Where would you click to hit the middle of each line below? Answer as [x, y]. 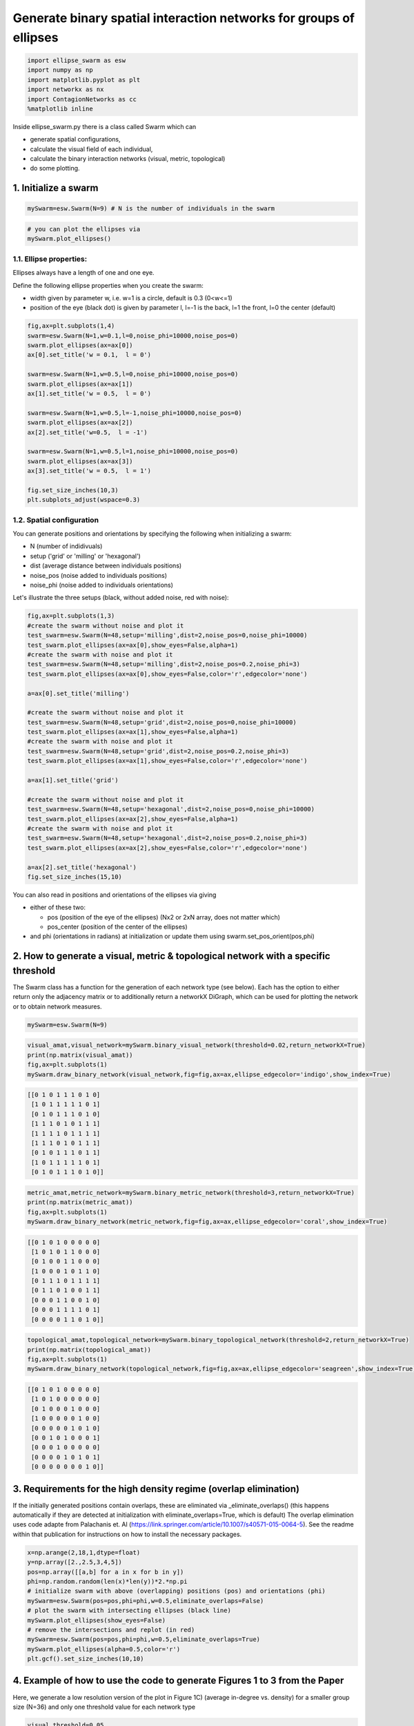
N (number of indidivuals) [66, 546]
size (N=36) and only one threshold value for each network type [104, 1707]
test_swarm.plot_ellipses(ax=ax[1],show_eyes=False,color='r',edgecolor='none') [167, 761]
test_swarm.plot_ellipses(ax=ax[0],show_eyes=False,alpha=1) [133, 645]
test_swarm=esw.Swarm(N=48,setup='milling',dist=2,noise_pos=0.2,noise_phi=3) [164, 664]
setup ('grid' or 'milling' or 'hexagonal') [85, 556]
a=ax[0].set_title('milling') [78, 693]
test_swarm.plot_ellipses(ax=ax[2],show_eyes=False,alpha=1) [133, 819]
